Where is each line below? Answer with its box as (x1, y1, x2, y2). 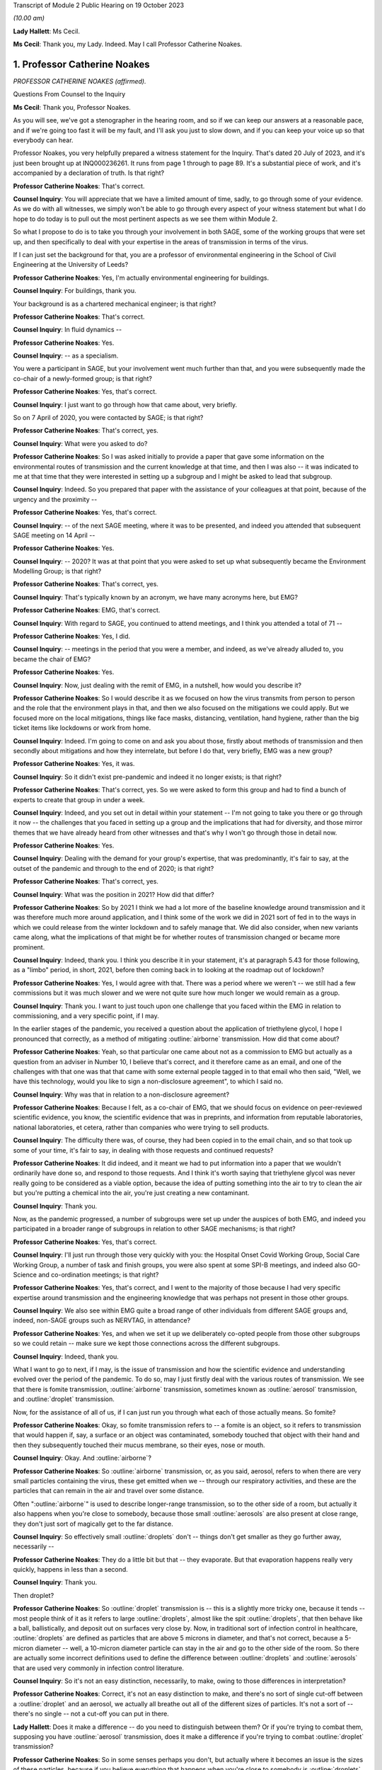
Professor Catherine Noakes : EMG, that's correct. (13, 606, 161, 615)
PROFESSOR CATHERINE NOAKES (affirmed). (13, 77, 146, 86)
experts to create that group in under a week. (13, 795, 145, 804)
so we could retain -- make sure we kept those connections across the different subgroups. (13, 1339, 280, 1348)
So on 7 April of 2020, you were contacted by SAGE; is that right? (13, 413, 204, 422)
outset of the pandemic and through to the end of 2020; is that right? (13, 864, 214, 872)
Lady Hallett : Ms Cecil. (13, 27, 81, 35)
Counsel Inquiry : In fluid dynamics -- (13, 326, 122, 334)
